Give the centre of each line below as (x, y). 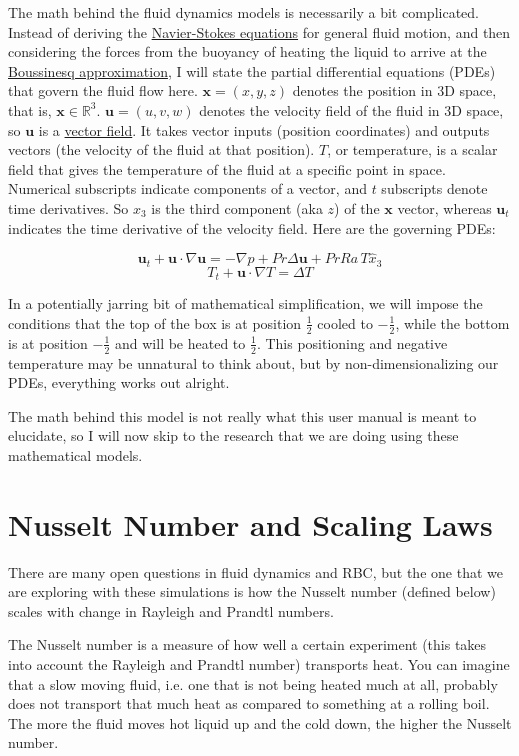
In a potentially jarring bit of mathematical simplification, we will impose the (245, 303)
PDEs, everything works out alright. (119, 382)
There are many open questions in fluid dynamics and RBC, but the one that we (255, 571)
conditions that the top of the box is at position (155, 322)
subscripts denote (434, 188)
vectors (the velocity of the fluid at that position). (161, 149)
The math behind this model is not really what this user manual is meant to (242, 415)
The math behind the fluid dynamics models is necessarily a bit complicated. (243, 12)
